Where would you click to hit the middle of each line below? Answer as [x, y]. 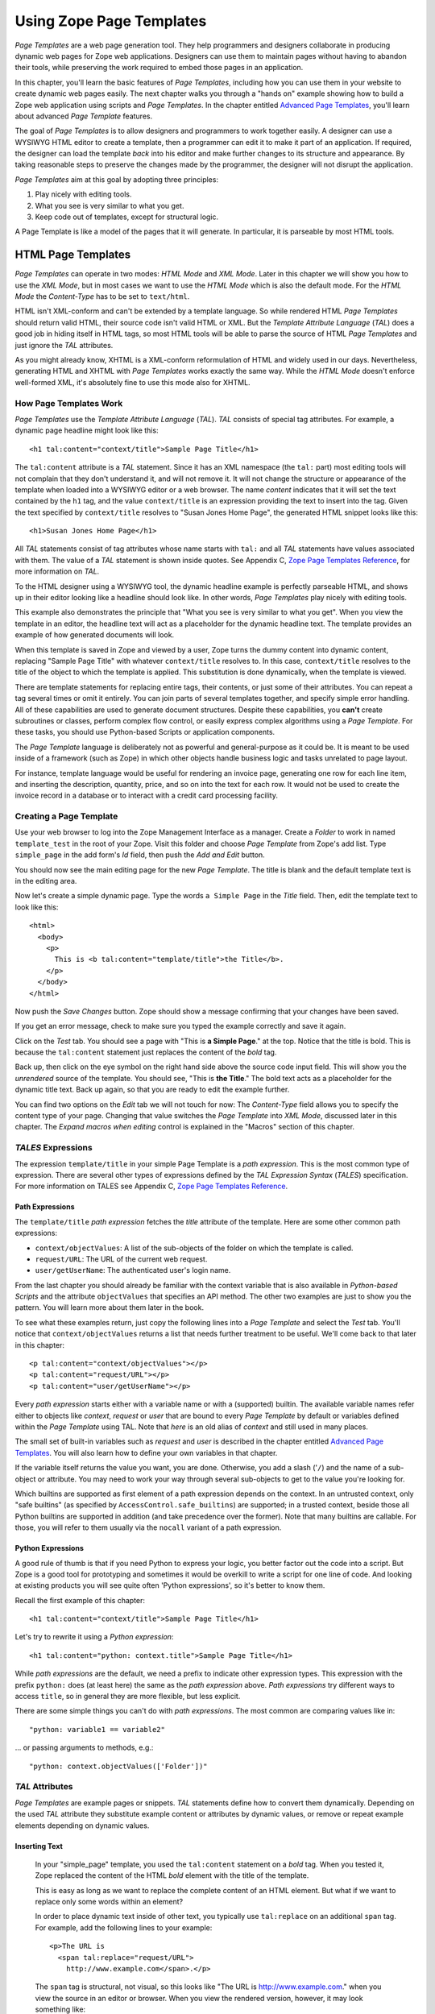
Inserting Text [39, 1846]
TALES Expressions [54, 1148]
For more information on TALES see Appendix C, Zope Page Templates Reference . [151, 1186]
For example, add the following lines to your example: [124, 1927]
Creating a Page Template [66, 816]
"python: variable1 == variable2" [97, 1729]
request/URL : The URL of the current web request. [121, 1259]
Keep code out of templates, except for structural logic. [127, 217]
